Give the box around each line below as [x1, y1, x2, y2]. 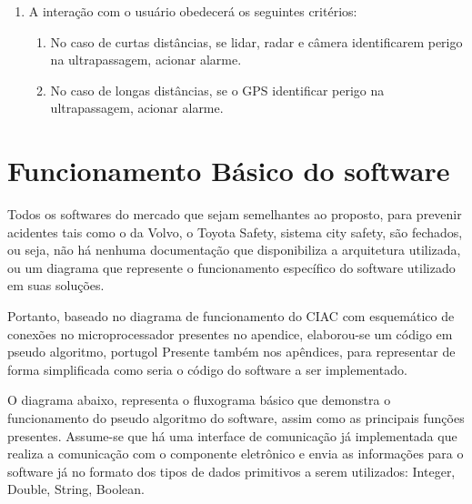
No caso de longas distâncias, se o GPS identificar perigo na [50, 80, 385, 99]
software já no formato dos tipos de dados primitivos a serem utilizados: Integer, [7, 461, 456, 480]
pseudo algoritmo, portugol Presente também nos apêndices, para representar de [7, 342, 456, 361]
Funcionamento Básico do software [7, 152, 450, 189]
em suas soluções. [7, 276, 105, 295]
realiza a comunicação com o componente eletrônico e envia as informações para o [7, 444, 464, 463]
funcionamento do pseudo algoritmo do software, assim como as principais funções [7, 408, 465, 428]
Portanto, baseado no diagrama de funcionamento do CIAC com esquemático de [7, 307, 455, 326]
